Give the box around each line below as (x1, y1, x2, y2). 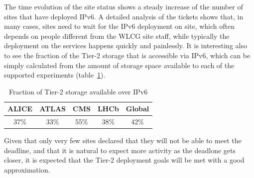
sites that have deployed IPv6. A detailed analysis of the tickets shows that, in (4, 11, 244, 21)
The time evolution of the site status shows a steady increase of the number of (4, 1, 243, 11)
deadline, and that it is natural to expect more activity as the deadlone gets (4, 145, 236, 155)
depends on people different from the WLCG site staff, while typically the (4, 30, 230, 41)
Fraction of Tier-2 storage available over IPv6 (8, 86, 148, 96)
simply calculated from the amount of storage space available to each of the (4, 60, 235, 70)
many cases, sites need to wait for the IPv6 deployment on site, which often (4, 21, 235, 31)
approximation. (4, 165, 50, 175)
